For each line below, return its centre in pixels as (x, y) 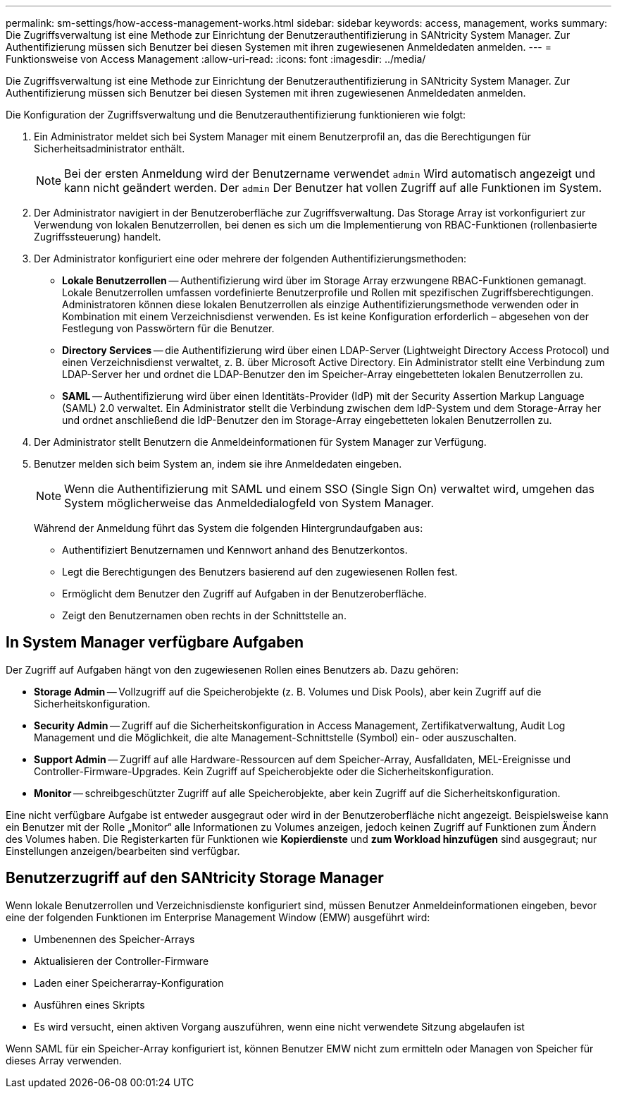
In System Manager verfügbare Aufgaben (155, 643)
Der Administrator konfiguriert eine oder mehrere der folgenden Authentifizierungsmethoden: (250, 259)
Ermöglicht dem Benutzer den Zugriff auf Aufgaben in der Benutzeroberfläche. (244, 594)
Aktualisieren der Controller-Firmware (121, 961)
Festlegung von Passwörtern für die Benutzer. (168, 328)
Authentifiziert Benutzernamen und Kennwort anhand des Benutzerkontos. (235, 550)
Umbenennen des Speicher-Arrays (114, 939)
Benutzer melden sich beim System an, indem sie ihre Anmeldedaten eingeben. (218, 464)
